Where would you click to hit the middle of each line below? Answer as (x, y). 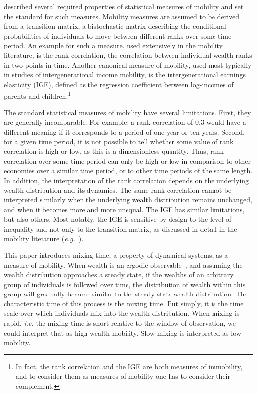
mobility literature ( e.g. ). (44, 238)
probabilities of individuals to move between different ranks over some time (118, 35)
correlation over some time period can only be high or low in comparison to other (127, 161)
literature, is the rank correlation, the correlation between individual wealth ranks (128, 55)
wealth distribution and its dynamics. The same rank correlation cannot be (118, 190)
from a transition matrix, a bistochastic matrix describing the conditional (115, 26)
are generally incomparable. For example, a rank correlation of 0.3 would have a (125, 122)
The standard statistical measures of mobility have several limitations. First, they (128, 112)
